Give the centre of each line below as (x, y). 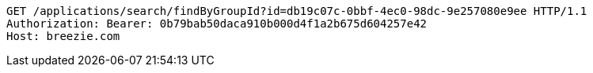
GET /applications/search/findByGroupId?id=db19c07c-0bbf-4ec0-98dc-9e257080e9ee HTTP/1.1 (297, 11)
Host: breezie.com (63, 36)
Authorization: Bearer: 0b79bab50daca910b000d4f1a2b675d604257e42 (217, 24)
